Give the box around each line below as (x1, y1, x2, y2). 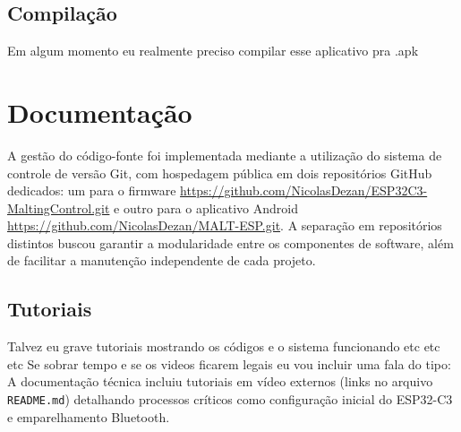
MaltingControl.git (7, 198, 110, 217)
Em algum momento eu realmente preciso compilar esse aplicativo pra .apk (7, 41, 419, 60)
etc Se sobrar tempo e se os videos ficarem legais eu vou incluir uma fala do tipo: (7, 354, 451, 373)
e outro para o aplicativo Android (114, 198, 298, 217)
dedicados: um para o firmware (7, 181, 176, 200)
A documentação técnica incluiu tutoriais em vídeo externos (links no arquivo (7, 372, 433, 391)
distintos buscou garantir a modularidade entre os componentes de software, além (7, 233, 454, 252)
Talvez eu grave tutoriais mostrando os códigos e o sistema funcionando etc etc (7, 337, 440, 356)
